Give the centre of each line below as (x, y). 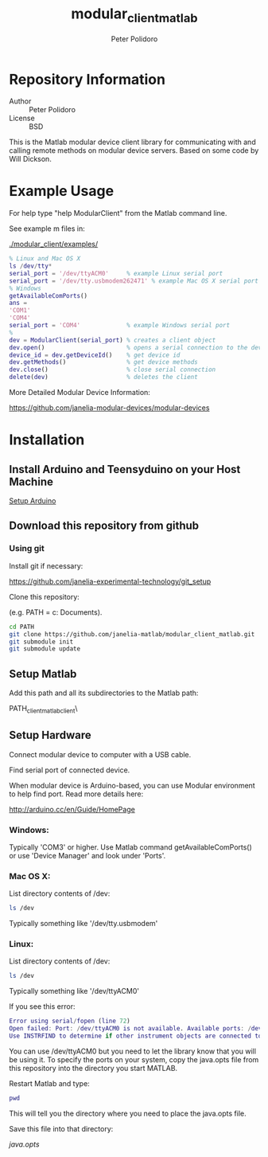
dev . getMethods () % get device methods (103, 362)
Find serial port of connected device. (70, 770)
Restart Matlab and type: (49, 1083)
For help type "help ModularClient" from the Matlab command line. (118, 213)
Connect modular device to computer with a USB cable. (100, 754)
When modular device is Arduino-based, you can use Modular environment (132, 785)
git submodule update (45, 649)
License (22, 118)
